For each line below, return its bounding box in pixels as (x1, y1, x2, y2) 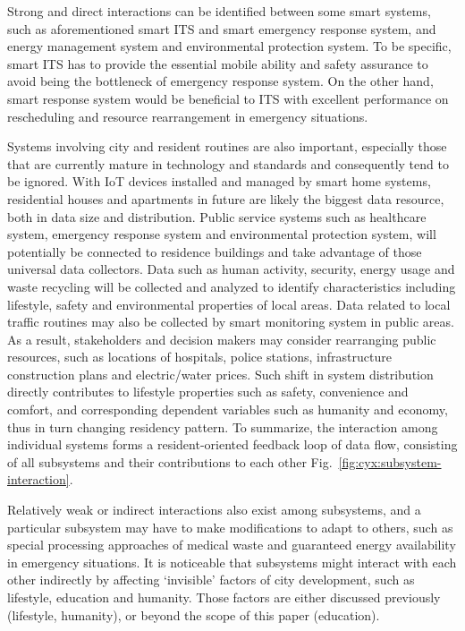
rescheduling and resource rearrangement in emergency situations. (7, 107, 368, 125)
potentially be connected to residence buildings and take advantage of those (7, 242, 422, 260)
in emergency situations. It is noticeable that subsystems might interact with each (7, 552, 457, 571)
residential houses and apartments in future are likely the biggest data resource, (7, 189, 444, 208)
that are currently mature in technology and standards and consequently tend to (7, 154, 449, 173)
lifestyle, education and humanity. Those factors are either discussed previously (7, 588, 441, 606)
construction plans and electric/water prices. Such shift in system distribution (7, 364, 434, 383)
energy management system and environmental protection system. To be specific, (7, 37, 452, 55)
